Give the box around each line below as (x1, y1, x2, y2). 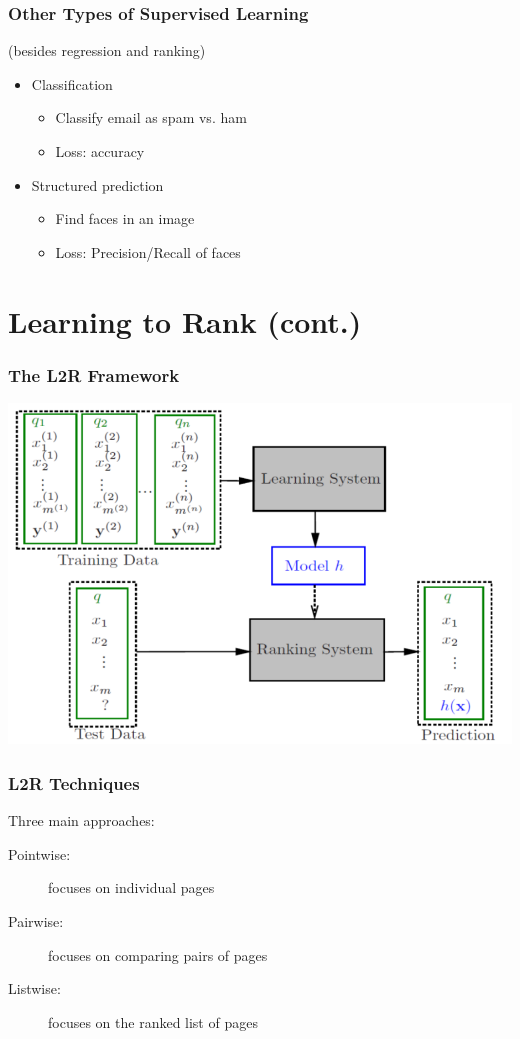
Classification (31, 73, 113, 94)
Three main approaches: (8, 810, 155, 831)
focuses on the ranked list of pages (48, 1011, 258, 1032)
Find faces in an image (55, 208, 195, 229)
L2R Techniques (8, 770, 140, 795)
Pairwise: (8, 910, 64, 931)
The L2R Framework (8, 362, 180, 387)
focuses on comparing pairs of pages (48, 944, 268, 965)
